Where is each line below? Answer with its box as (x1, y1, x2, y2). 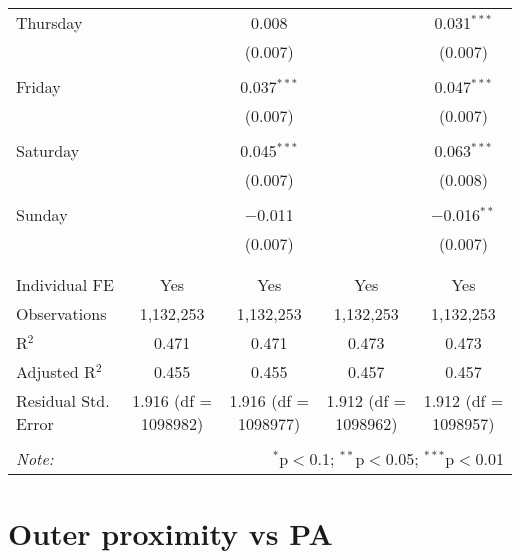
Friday (16, 75, 61, 98)
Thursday (16, 11, 83, 34)
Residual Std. (16, 389, 110, 412)
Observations (16, 302, 107, 325)
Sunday (16, 203, 68, 226)
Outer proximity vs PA (8, 513, 333, 554)
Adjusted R (16, 360, 96, 383)
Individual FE (16, 273, 114, 296)
